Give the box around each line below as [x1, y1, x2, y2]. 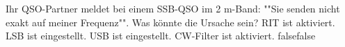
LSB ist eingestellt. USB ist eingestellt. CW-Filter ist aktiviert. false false [6, 28, 316, 43]
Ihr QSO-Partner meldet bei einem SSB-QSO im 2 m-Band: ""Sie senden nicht [6, 1, 340, 15]
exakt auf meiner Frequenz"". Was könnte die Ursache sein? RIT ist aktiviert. [6, 15, 335, 29]
